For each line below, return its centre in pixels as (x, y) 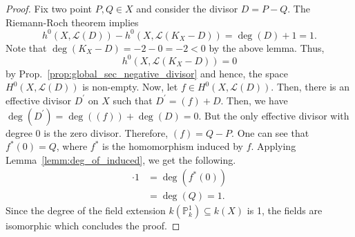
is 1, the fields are (285, 210)
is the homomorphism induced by (173, 146)
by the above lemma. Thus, (267, 47)
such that (133, 100)
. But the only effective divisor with (274, 115)
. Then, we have (254, 100)
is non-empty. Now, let (130, 87)
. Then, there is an (310, 87)
